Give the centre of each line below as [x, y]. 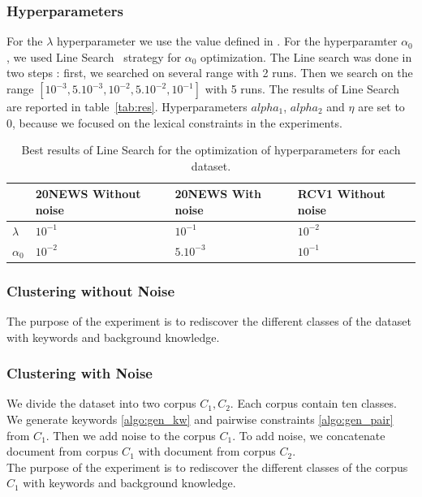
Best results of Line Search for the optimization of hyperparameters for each [211, 150]
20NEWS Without [88, 194]
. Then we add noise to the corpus [131, 435]
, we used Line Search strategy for [94, 56]
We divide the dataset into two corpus [101, 403]
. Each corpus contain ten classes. [313, 403]
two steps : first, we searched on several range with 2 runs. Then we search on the [210, 73]
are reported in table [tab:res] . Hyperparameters [127, 106]
